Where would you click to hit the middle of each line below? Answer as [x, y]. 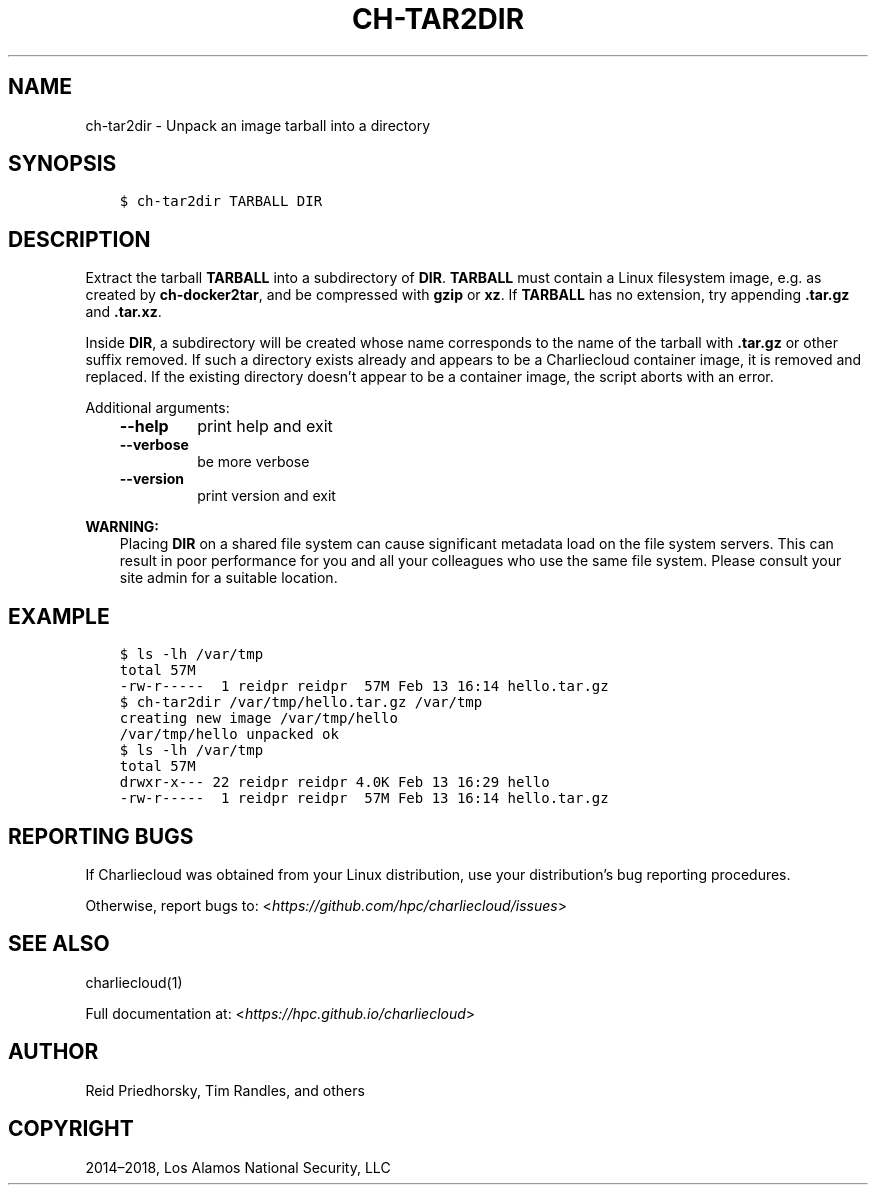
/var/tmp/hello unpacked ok [229, 734]
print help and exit [265, 426]
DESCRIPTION [79, 239]
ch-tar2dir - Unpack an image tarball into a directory [258, 125]
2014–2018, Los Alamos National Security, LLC [238, 1167]
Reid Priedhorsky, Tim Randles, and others [225, 1090]
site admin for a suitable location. [228, 578]
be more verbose [253, 462]
